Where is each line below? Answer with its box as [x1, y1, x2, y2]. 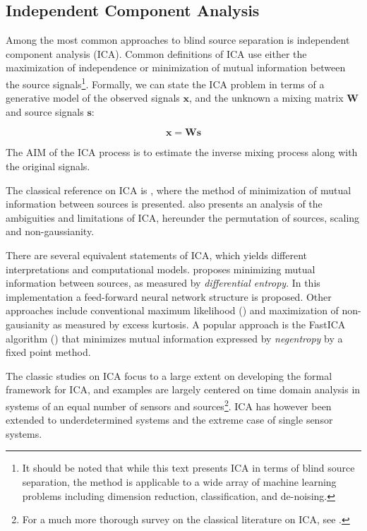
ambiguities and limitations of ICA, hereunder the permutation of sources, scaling [6, 210, 360, 225]
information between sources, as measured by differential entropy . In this [6, 275, 320, 290]
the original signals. [6, 159, 90, 174]
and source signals [6, 104, 84, 119]
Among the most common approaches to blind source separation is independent [6, 32, 350, 47]
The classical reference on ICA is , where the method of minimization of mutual [6, 182, 351, 197]
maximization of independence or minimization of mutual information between [6, 60, 346, 75]
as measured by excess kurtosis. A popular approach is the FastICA [52, 316, 346, 331]
